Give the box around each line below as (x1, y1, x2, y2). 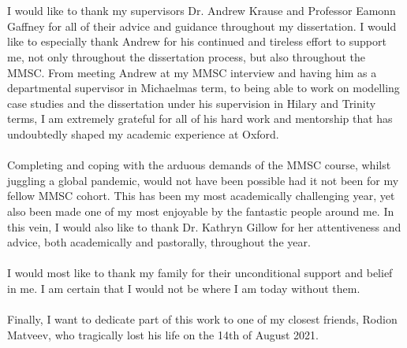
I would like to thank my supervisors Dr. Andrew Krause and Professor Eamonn (7, 2, 396, 19)
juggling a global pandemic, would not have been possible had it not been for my (7, 172, 399, 188)
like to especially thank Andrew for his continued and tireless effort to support (7, 33, 386, 50)
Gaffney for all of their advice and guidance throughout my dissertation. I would (7, 17, 397, 34)
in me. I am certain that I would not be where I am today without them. (7, 280, 360, 296)
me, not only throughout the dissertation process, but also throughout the (7, 48, 366, 65)
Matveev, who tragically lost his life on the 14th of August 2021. (7, 326, 319, 342)
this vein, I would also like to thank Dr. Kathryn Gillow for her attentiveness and (7, 218, 401, 235)
